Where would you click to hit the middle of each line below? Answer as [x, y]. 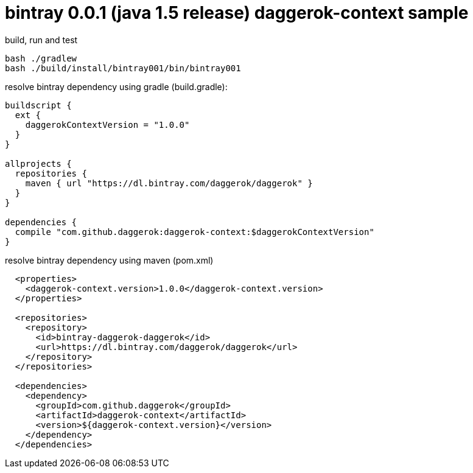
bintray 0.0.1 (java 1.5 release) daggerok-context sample [237, 13]
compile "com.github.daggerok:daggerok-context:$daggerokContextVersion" [194, 232]
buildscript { [38, 105]
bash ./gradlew [41, 58]
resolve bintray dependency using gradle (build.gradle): [116, 86]
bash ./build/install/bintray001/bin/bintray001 [123, 68]
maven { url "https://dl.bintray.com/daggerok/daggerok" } [169, 183]
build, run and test [41, 40]
